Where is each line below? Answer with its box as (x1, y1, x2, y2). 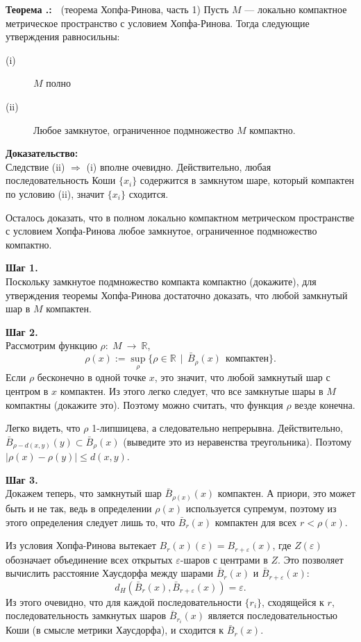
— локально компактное (244, 2, 347, 16)
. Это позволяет (278, 552, 344, 566)
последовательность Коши (6, 173, 116, 187)
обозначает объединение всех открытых (6, 552, 173, 566)
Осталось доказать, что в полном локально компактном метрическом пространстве (6, 210, 355, 224)
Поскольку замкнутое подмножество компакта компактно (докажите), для (6, 273, 317, 288)
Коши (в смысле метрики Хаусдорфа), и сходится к (6, 623, 224, 637)
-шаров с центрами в (180, 552, 268, 566)
